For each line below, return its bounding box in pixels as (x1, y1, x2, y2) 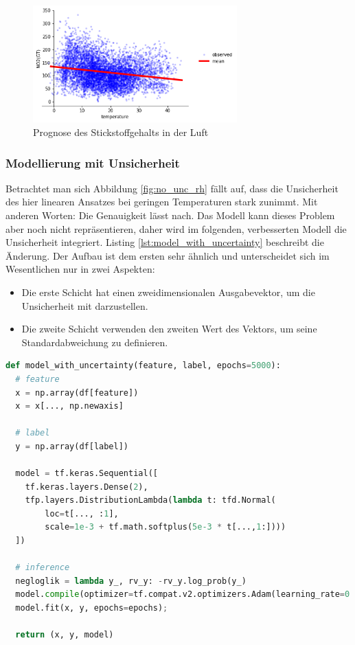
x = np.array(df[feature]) (15, 387, 139, 398)
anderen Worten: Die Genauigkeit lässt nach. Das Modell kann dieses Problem (5, 208, 335, 222)
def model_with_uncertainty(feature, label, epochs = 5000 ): (5, 361, 281, 371)
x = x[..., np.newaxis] (15, 401, 124, 411)
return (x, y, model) (15, 630, 114, 640)
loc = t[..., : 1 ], (45, 508, 119, 519)
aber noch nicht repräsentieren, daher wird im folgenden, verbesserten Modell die (5, 221, 347, 236)
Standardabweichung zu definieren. (21, 335, 168, 349)
